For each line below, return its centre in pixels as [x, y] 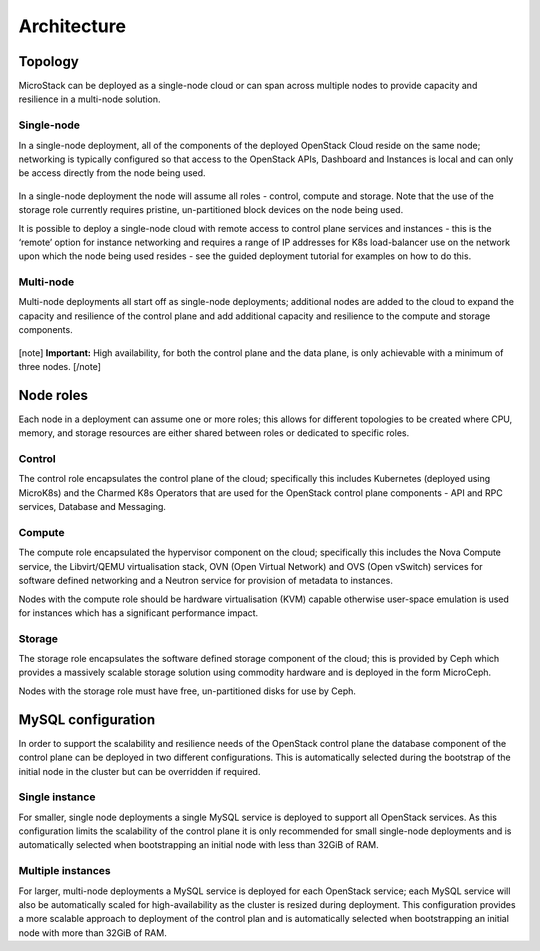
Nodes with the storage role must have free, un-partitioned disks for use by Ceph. [187, 691]
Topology [48, 61]
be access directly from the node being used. [112, 173]
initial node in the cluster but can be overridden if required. [139, 771]
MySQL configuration [86, 719]
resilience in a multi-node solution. [89, 99]
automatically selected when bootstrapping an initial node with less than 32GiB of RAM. [198, 845]
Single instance [57, 797]
